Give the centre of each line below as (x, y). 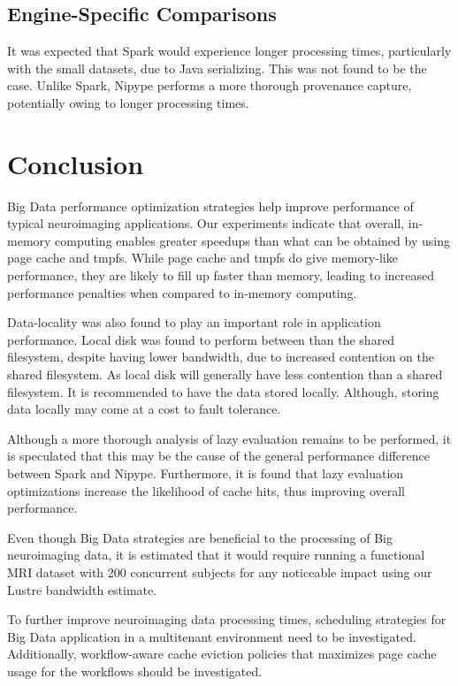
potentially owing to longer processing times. (128, 102)
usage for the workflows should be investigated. (135, 671)
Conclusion (76, 163)
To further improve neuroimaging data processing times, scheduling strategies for (227, 619)
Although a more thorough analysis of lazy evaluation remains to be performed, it (229, 438)
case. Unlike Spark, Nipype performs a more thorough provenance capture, (210, 85)
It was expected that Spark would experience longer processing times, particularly (229, 51)
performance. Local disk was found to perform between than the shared (201, 339)
